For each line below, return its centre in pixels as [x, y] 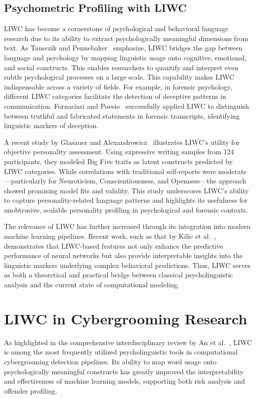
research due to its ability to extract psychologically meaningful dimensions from [126, 38]
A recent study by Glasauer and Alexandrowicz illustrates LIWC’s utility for [122, 142]
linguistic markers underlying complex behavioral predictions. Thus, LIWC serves [128, 265]
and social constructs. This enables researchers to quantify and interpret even [121, 67]
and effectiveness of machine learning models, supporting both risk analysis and [125, 381]
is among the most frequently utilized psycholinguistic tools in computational [121, 352]
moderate [232, 171]
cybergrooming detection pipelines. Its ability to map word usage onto [110, 361]
